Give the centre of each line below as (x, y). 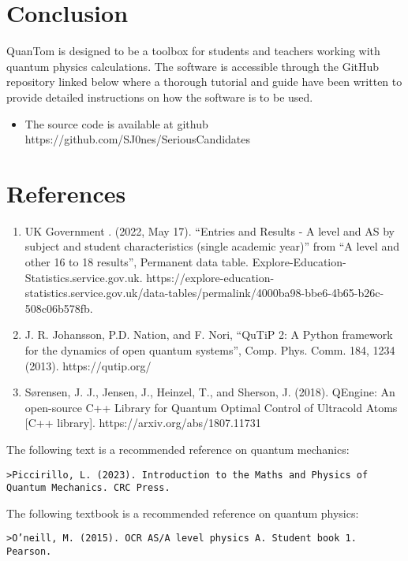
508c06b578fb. (59, 308)
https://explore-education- (210, 277)
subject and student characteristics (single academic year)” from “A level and (212, 246)
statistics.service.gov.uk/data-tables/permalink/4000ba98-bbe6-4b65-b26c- (204, 293)
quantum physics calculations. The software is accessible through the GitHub (193, 66)
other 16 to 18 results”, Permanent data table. (137, 262)
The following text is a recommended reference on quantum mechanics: (178, 449)
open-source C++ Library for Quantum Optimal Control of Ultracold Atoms (211, 407)
